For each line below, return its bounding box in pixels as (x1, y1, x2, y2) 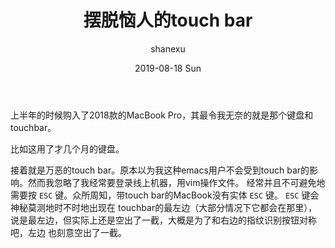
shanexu (150, 42, 186, 55)
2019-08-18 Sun (134, 62, 202, 74)
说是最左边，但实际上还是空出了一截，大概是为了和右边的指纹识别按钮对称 (10, 214, 317, 226)
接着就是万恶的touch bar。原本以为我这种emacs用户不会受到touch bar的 (10, 164, 310, 176)
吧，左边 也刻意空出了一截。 (10, 226, 127, 238)
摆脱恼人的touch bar (83, 9, 253, 32)
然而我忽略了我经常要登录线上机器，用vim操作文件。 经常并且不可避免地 (27, 176, 326, 188)
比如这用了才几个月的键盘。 (10, 142, 125, 155)
